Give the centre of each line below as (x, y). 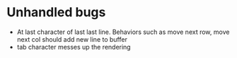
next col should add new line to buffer (72, 39)
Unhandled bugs (56, 12)
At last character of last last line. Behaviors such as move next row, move (123, 32)
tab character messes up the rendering (74, 47)
